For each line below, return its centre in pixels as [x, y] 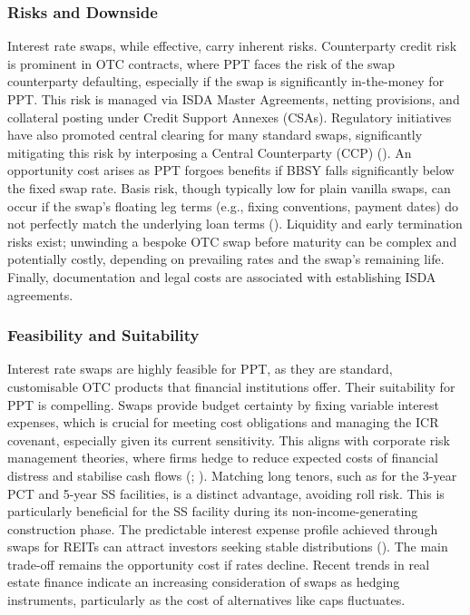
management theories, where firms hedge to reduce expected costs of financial [223, 458]
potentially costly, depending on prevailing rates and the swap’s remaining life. [226, 259]
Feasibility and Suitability [103, 335]
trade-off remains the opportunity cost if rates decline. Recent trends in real [219, 564]
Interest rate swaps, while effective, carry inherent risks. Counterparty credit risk [232, 46]
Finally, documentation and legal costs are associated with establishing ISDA [222, 276]
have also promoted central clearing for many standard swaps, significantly [215, 135]
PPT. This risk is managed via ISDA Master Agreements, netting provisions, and [234, 99]
